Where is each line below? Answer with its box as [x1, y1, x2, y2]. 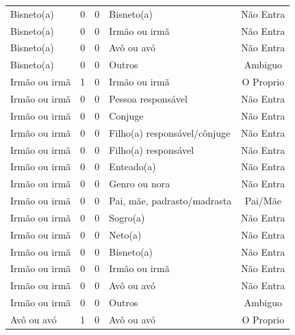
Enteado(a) [109, 159, 156, 174]
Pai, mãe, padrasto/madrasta [109, 193, 232, 208]
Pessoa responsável [109, 91, 188, 105]
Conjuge [109, 108, 144, 122]
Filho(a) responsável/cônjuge [109, 125, 231, 139]
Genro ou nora [109, 176, 170, 191]
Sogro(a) [109, 210, 145, 224]
